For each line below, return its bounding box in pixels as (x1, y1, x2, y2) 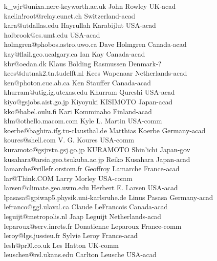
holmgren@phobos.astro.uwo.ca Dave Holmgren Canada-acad (4, 39, 187, 49)
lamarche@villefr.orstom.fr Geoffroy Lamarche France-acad (4, 163, 180, 174)
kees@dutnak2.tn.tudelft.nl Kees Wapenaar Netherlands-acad (4, 68, 187, 78)
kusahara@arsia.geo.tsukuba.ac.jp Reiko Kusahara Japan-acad (4, 154, 190, 164)
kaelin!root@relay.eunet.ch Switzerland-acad (4, 10, 135, 20)
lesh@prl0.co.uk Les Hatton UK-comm (4, 240, 119, 250)
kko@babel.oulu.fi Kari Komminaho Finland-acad (4, 106, 152, 116)
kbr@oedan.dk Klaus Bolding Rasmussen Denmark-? (4, 58, 162, 68)
